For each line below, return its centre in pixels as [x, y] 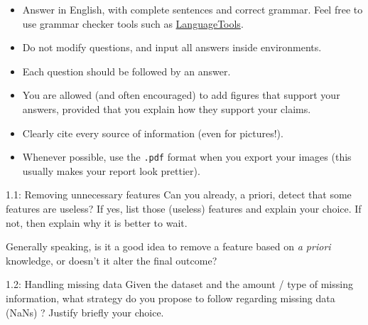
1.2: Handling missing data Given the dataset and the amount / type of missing [179, 284]
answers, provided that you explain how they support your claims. [167, 108]
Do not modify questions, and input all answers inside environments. [172, 47]
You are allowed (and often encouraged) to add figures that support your [181, 95]
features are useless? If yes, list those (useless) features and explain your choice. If [184, 208]
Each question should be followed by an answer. [126, 71]
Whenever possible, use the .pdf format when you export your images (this [187, 157]
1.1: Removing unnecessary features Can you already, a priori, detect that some [179, 195]
